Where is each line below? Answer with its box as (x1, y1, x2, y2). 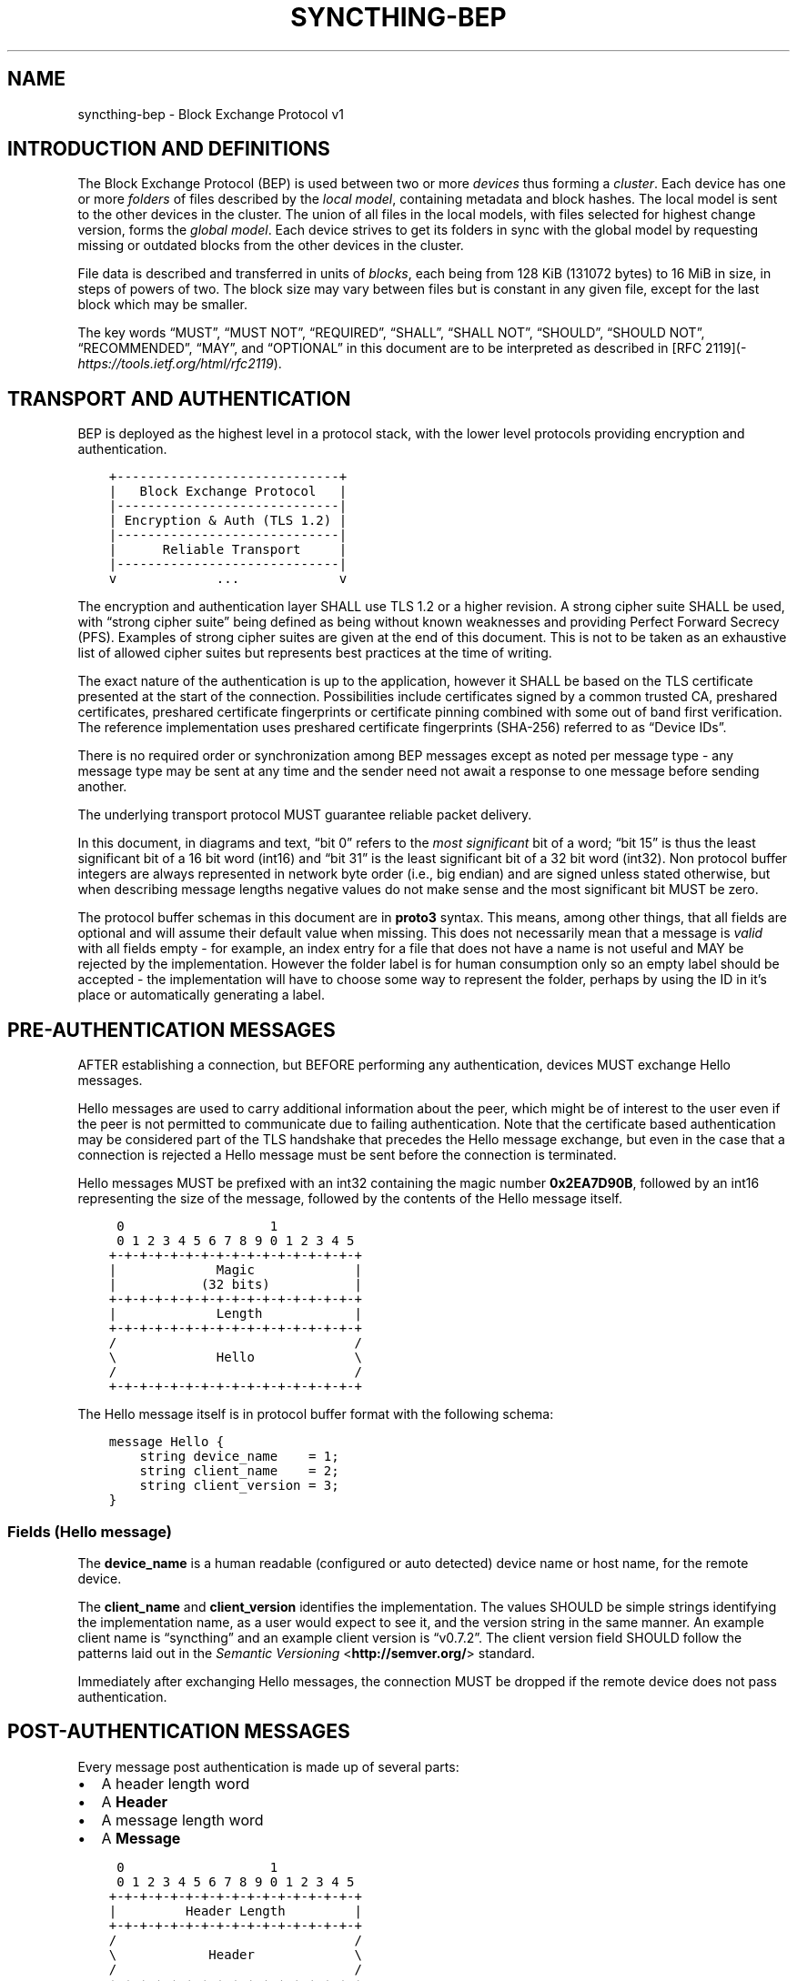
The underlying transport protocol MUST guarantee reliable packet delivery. (77, 807, 532, 823)
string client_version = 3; (139, 1478, 339, 1493)
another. (77, 779, 127, 795)
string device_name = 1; (139, 1449, 339, 1464)
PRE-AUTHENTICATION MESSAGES (7, 1018, 336, 1041)
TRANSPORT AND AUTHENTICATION (7, 387, 351, 410)
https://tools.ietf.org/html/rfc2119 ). (77, 356, 282, 372)
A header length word (101, 1774, 250, 1793)
